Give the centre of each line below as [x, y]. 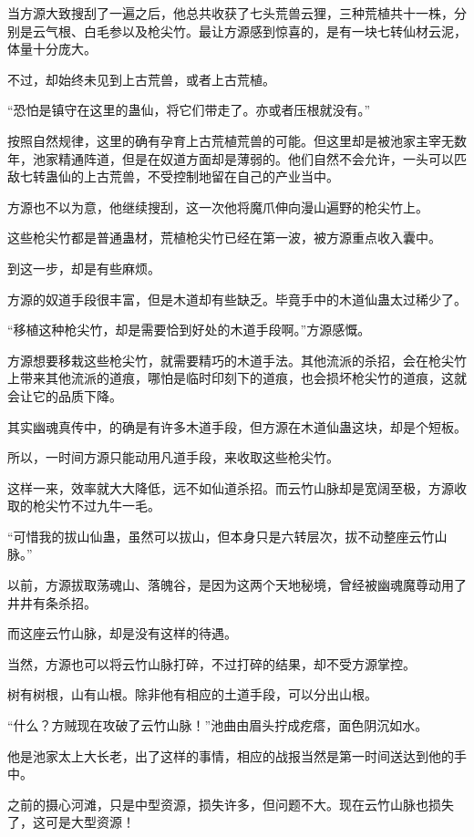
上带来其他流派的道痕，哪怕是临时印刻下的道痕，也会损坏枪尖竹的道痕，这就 [237, 378]
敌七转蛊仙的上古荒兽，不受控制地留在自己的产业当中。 [173, 176]
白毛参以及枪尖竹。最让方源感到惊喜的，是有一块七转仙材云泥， [275, 31]
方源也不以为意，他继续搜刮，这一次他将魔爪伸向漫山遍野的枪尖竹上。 [218, 207]
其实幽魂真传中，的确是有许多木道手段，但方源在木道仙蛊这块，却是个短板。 [237, 426]
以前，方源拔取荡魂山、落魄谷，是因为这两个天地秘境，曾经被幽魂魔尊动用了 [237, 585]
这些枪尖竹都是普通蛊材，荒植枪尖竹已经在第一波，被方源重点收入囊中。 [224, 238]
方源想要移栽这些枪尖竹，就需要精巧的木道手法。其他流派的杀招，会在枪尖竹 [237, 360]
